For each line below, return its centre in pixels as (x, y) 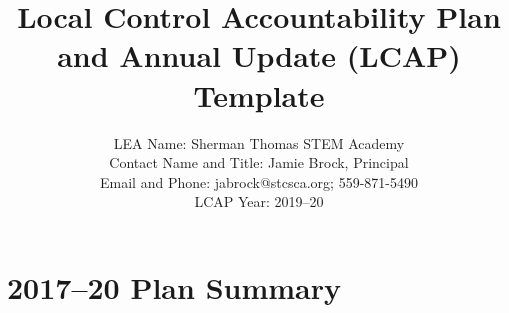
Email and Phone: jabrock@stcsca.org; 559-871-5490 (259, 181)
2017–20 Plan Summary (174, 286)
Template (259, 94)
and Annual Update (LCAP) (259, 55)
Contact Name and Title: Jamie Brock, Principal (259, 162)
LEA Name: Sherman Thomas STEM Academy (259, 142)
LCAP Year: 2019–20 (259, 201)
